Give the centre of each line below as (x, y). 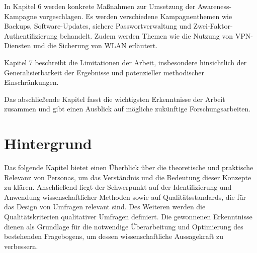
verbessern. (21, 246)
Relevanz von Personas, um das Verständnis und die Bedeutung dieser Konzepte (128, 177)
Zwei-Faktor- (213, 26)
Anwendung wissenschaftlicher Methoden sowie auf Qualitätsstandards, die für (125, 197)
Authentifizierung (31, 35)
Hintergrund (48, 143)
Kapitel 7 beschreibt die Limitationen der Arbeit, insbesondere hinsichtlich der (125, 62)
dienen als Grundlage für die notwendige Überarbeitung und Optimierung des (124, 226)
